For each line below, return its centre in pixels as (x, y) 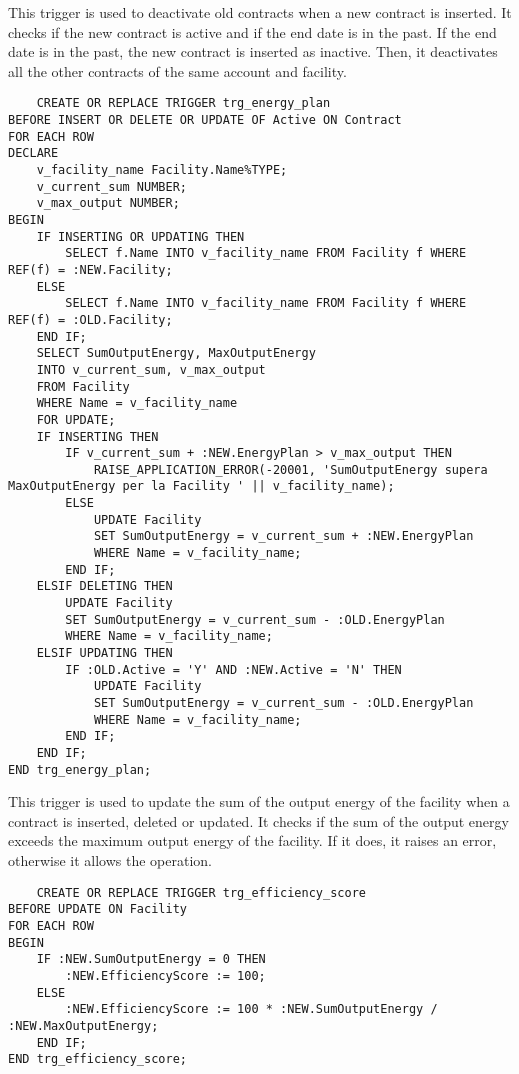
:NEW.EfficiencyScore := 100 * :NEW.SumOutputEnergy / (251, 1009)
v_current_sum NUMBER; (111, 186)
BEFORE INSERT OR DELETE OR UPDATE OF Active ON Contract (205, 120)
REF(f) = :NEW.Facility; (90, 269)
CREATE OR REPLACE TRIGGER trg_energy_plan (183, 103)
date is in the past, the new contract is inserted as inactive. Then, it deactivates (253, 51)
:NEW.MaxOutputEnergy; (83, 1025)
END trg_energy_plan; (80, 769)
